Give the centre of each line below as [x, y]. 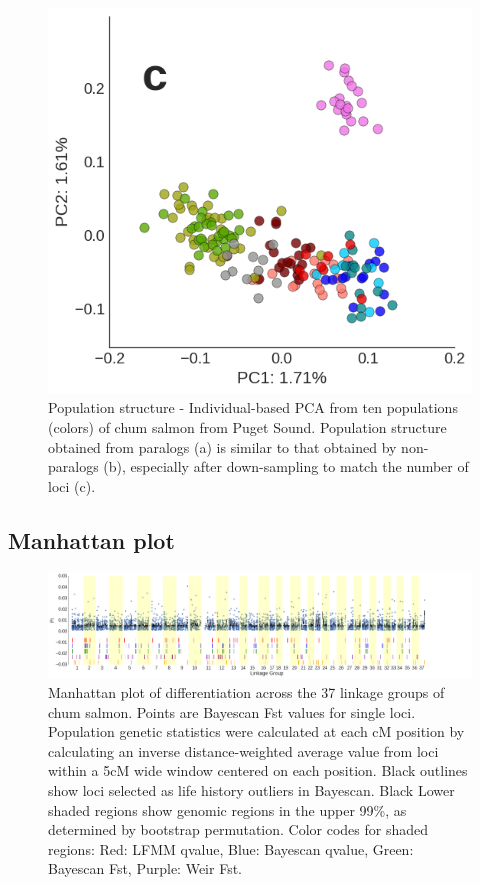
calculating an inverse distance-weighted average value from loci [243, 750]
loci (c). [72, 485]
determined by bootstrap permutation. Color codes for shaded [238, 829]
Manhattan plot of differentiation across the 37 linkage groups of [246, 692]
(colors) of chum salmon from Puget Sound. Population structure [247, 426]
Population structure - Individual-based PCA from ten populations [253, 407]
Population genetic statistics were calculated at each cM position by [256, 731]
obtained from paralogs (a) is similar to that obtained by [222, 446]
